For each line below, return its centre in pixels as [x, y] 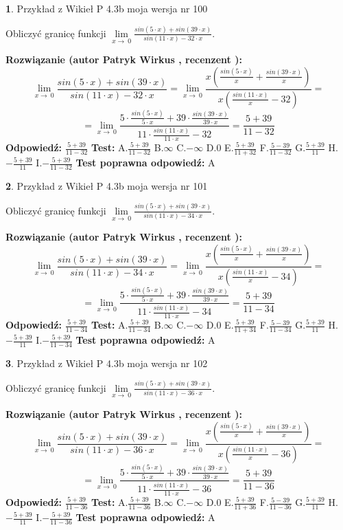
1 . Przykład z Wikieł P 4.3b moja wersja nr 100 [107, 8]
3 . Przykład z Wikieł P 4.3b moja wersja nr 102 [107, 363]
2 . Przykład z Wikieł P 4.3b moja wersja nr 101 [107, 185]
